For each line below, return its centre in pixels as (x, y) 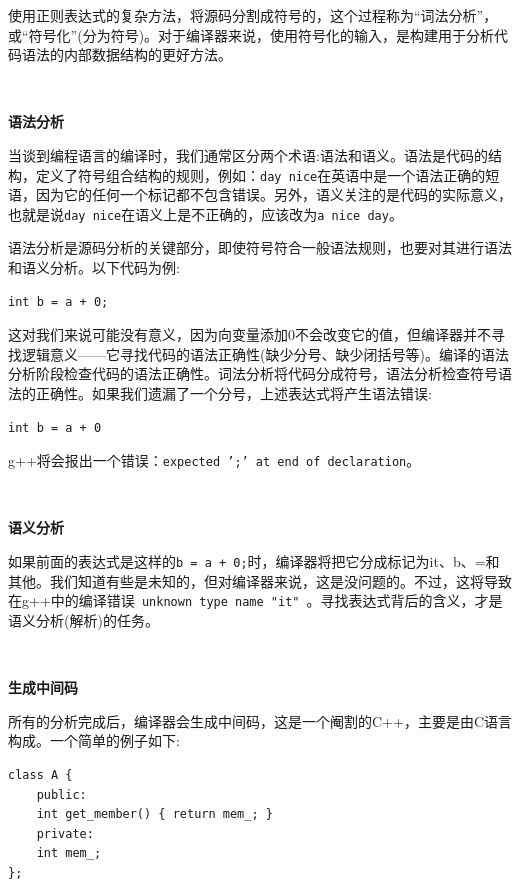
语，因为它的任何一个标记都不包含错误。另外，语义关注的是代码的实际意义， (260, 194)
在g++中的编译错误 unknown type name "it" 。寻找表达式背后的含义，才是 (255, 600)
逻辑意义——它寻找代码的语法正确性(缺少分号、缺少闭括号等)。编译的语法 (265, 353)
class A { (40, 774)
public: (61, 794)
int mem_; (69, 853)
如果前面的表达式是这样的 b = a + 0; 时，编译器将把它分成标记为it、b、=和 (254, 561)
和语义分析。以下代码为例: (94, 267)
